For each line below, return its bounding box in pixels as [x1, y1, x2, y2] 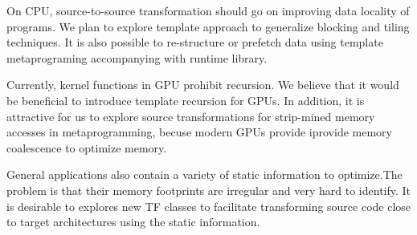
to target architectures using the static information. [6, 213, 260, 230]
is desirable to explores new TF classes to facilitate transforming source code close [6, 197, 411, 214]
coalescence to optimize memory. [6, 139, 167, 156]
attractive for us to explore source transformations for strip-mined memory [6, 107, 375, 124]
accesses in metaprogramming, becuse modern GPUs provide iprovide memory [6, 124, 392, 140]
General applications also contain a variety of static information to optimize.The [6, 166, 403, 183]
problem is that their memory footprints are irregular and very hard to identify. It [6, 181, 411, 198]
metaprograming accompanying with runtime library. [6, 49, 268, 66]
